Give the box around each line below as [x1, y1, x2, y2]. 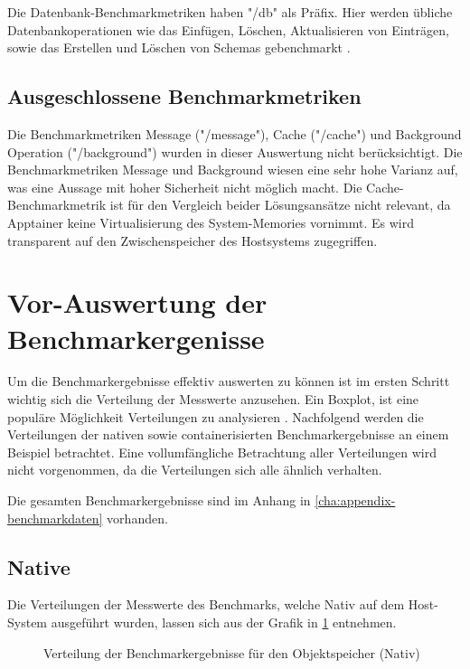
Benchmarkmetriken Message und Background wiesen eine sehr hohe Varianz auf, [7, 160, 458, 179]
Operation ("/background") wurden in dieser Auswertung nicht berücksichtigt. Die [7, 142, 463, 161]
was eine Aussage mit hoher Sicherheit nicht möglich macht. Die [7, 177, 362, 196]
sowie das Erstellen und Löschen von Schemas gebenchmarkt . [7, 38, 351, 57]
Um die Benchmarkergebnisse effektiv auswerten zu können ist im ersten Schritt [7, 372, 450, 391]
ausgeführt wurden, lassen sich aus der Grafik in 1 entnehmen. [51, 613, 397, 631]
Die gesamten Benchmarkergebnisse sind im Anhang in [7, 491, 311, 510]
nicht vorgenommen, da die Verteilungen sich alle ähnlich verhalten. [7, 460, 382, 479]
